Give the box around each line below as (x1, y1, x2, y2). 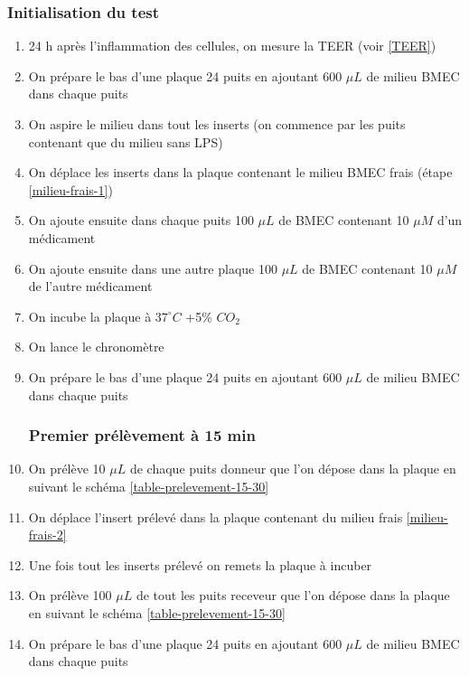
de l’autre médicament (28, 277, 153, 296)
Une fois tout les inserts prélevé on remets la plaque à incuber (28, 555, 372, 574)
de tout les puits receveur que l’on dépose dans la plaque (136, 586, 450, 605)
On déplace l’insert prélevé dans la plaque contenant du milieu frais (28, 507, 403, 526)
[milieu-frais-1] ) (28, 180, 113, 199)
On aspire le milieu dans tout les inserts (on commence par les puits (28, 115, 406, 133)
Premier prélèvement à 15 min (28, 424, 256, 446)
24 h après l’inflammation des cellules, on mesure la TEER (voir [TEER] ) (28, 36, 436, 55)
